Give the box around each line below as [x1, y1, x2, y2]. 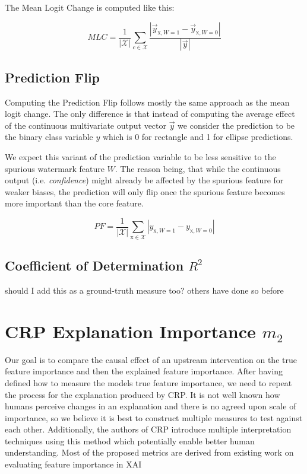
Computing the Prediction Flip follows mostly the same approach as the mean [5, 96, 290, 108]
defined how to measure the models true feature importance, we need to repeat [5, 376, 292, 389]
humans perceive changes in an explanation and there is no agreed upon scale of [5, 400, 296, 412]
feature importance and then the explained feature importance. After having [5, 365, 283, 377]
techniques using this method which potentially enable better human [5, 434, 255, 447]
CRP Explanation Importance [5, 319, 256, 343]
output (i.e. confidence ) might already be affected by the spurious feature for [5, 174, 284, 186]
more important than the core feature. [5, 197, 144, 209]
